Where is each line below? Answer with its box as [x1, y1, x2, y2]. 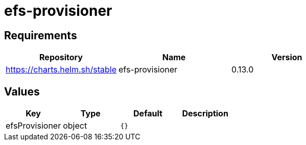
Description [182, 108, 228, 119]
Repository [39, 52, 83, 63]
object [63, 120, 87, 131]
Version [271, 52, 302, 63]
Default [133, 108, 162, 119]
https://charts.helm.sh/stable [6, 64, 117, 75]
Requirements [4, 29, 77, 42]
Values [4, 85, 40, 98]
